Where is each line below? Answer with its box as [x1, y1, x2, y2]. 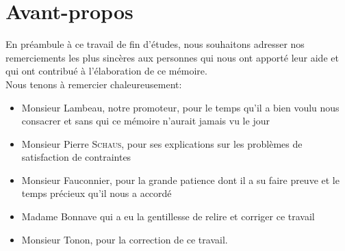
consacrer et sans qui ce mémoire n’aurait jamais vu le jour [21, 114, 270, 128]
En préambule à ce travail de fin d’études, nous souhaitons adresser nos [5, 37, 305, 51]
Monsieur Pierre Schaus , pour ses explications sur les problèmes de [21, 136, 303, 150]
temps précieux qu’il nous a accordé [21, 186, 172, 200]
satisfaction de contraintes [21, 150, 131, 164]
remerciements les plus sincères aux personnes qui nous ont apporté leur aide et [5, 50, 339, 64]
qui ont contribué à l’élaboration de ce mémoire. [5, 64, 207, 78]
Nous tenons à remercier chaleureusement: [5, 77, 182, 91]
